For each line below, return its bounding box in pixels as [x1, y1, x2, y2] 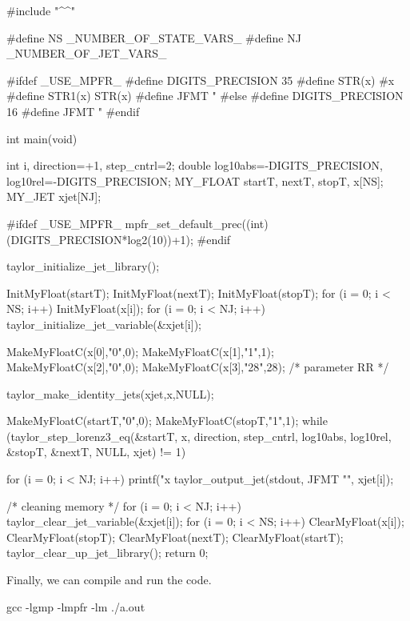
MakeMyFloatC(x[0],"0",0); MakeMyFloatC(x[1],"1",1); [6, 343, 274, 359]
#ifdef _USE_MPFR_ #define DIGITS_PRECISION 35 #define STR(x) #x [6, 71, 395, 88]
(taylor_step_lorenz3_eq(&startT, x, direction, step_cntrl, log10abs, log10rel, [6, 427, 392, 444]
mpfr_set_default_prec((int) [125, 214, 269, 231]
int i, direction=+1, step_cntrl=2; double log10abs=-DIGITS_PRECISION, [6, 157, 383, 174]
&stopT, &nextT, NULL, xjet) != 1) [6, 443, 186, 460]
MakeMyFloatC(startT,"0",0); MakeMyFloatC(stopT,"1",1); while [6, 412, 328, 429]
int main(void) [6, 130, 78, 146]
